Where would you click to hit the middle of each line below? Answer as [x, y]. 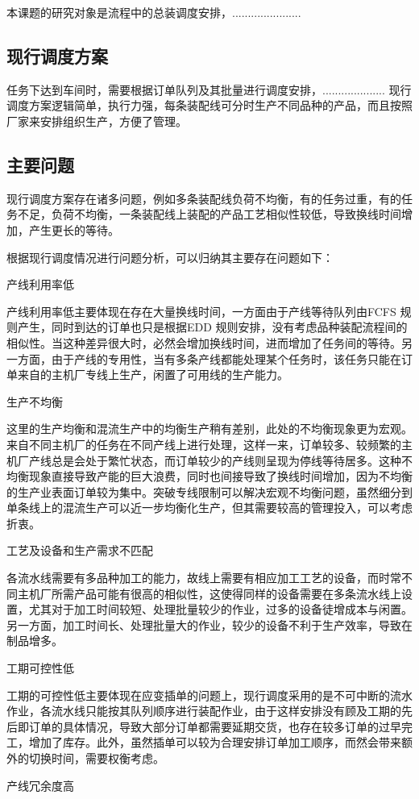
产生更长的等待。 [74, 229]
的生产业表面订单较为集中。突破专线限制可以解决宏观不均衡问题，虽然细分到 [209, 491]
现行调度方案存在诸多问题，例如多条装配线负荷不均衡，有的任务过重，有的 [204, 198]
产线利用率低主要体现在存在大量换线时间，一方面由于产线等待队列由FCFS [201, 311]
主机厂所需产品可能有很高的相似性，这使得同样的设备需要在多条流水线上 [209, 593]
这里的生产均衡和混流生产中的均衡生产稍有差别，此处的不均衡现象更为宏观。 [209, 429]
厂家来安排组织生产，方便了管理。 [97, 121]
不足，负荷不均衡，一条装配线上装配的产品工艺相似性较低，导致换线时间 [209, 214]
